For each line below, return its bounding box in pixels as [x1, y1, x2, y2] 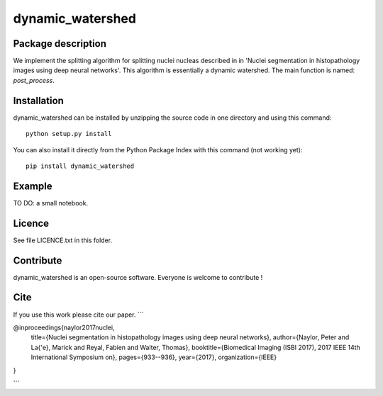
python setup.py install [26, 130, 112, 138]
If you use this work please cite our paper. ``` [13, 310, 144, 319]
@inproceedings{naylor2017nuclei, [13, 323, 115, 332]
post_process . [13, 76, 55, 84]
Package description [13, 38, 106, 50]
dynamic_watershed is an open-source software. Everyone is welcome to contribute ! [13, 273, 263, 281]
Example [13, 180, 52, 192]
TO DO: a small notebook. [13, 198, 89, 207]
